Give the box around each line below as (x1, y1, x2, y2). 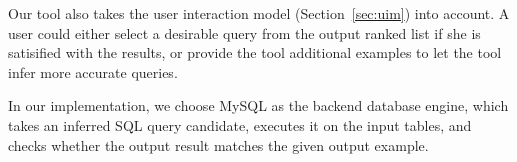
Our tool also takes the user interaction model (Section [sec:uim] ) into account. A (8, 3, 510, 23)
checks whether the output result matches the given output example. (8, 134, 429, 155)
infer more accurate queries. (8, 61, 178, 82)
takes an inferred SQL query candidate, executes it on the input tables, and (8, 114, 472, 135)
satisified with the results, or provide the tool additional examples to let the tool (8, 42, 502, 63)
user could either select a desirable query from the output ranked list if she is (8, 22, 481, 43)
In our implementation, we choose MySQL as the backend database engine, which (8, 95, 509, 116)
